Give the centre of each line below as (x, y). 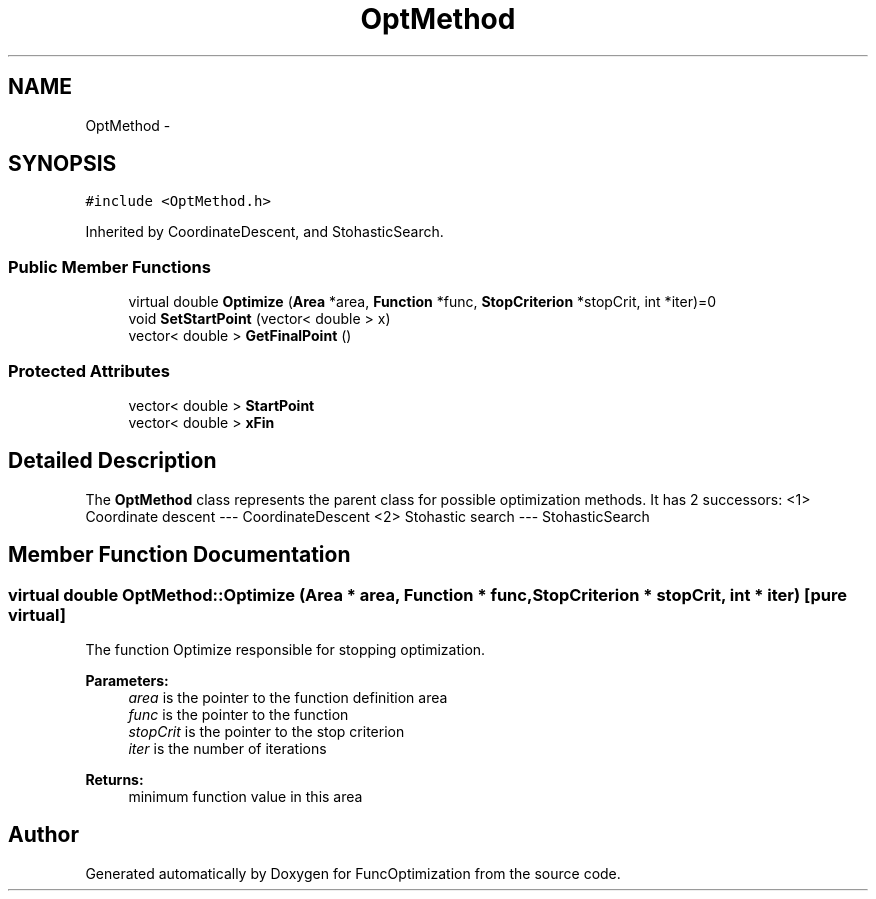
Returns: (114, 779)
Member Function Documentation (179, 555)
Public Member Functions (109, 266)
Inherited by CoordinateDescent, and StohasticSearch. (264, 232)
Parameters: (127, 680)
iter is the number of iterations (227, 748)
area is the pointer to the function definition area (288, 697)
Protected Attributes (89, 370)
